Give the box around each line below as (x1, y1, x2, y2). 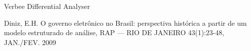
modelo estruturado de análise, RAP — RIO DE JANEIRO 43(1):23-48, (4, 27, 224, 38)
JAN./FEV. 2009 (4, 37, 56, 47)
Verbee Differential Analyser (4, 1, 90, 11)
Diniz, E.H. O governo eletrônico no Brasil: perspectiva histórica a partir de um (4, 17, 247, 28)
